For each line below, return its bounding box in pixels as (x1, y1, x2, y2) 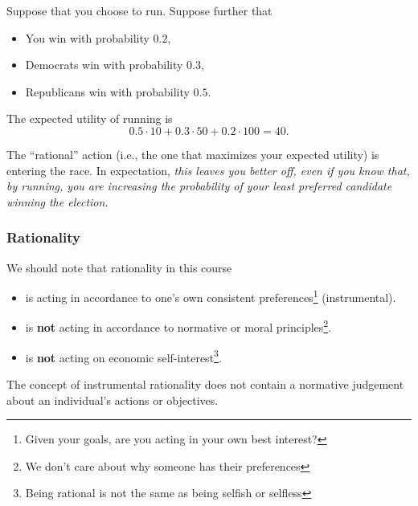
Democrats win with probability (25, 56, 183, 73)
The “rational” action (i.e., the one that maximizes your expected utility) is (6, 145, 379, 162)
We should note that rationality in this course (6, 259, 232, 275)
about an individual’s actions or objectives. (6, 391, 219, 408)
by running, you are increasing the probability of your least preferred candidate (6, 178, 392, 194)
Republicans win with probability (25, 83, 190, 100)
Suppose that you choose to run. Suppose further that (6, 2, 273, 18)
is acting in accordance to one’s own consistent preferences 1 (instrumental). (25, 287, 396, 305)
